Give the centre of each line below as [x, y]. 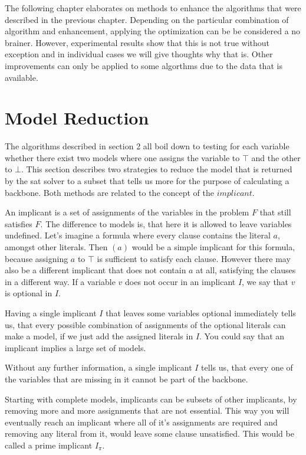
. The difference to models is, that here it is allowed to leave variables [166, 223]
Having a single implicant [51, 313]
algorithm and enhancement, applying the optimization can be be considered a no [153, 31]
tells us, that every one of [247, 367]
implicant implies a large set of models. [75, 347]
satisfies [19, 223]
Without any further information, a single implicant [98, 367]
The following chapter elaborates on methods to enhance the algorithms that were [153, 8]
